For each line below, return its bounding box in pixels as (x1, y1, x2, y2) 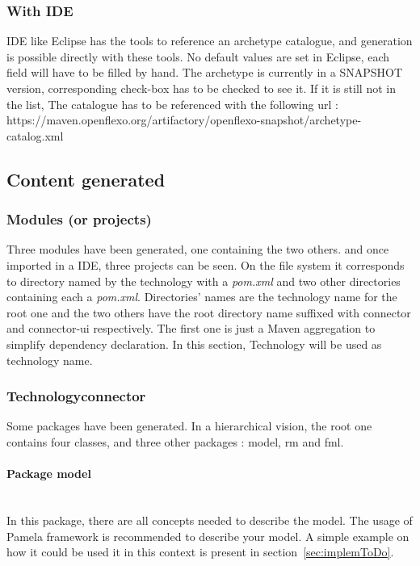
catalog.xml (6, 127, 64, 144)
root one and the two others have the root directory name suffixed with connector (6, 304, 411, 321)
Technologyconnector (6, 386, 146, 406)
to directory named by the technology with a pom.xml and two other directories (6, 272, 401, 289)
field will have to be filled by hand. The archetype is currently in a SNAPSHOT (6, 64, 403, 81)
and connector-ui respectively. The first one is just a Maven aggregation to (6, 320, 376, 337)
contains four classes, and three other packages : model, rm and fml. (6, 433, 344, 450)
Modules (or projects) (6, 209, 152, 229)
